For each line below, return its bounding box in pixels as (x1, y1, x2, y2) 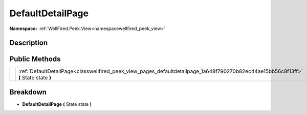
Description (9, 39, 48, 47)
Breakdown (9, 88, 47, 96)
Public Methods (9, 55, 61, 64)
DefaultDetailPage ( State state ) (22, 101, 92, 107)
